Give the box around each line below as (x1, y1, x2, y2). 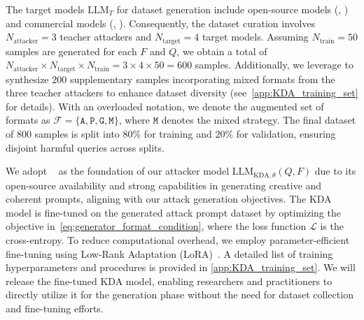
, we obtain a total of (176, 43, 267, 58)
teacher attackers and (59, 29, 152, 44)
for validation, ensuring (236, 126, 336, 141)
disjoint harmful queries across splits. (6, 140, 164, 154)
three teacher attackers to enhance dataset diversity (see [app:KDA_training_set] (6, 85, 358, 100)
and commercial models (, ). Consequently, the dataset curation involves (6, 15, 316, 30)
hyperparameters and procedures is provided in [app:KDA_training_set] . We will (6, 260, 356, 275)
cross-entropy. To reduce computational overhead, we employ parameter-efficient (6, 233, 350, 247)
